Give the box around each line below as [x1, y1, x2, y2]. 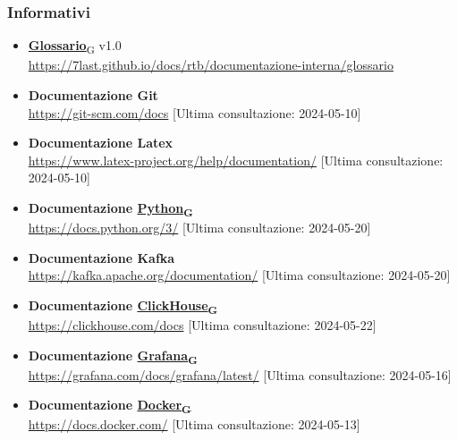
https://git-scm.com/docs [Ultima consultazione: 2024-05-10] [28, 103, 361, 122]
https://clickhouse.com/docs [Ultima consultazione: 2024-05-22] [28, 315, 377, 334]
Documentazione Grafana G [28, 345, 198, 367]
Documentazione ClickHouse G [28, 295, 218, 317]
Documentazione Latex [28, 133, 173, 152]
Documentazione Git [28, 85, 158, 104]
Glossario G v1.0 [28, 36, 122, 57]
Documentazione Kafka [28, 248, 175, 267]
